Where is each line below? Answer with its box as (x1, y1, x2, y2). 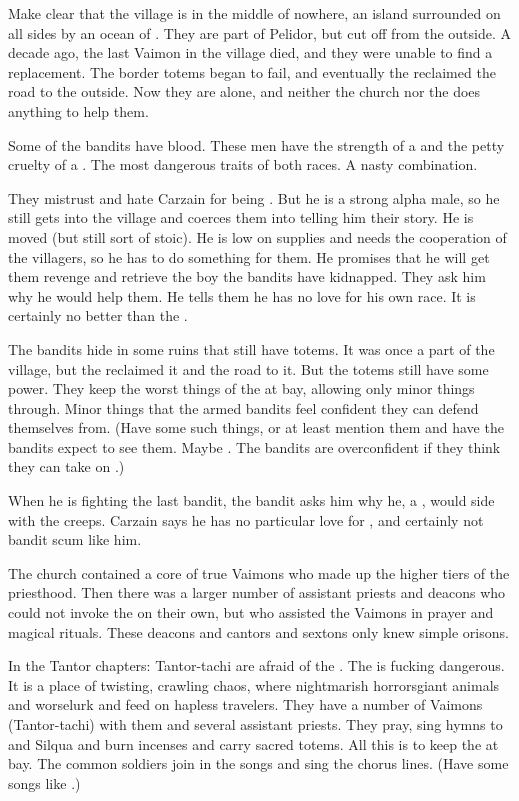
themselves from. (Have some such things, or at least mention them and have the (8, 417, 504, 438)
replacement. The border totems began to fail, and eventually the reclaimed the (8, 61, 496, 82)
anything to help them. (8, 100, 149, 121)
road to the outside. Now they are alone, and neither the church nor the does (8, 81, 481, 102)
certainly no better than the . (8, 305, 188, 326)
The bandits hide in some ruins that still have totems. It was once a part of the (8, 338, 495, 359)
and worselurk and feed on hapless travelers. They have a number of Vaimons (8, 694, 483, 715)
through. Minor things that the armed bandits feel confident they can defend (8, 397, 479, 418)
